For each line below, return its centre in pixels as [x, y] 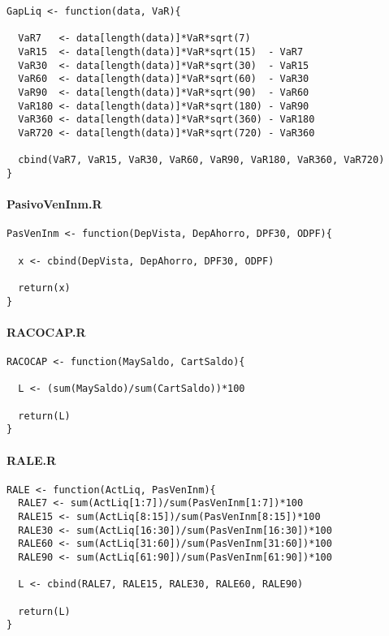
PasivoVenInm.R [54, 204]
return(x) [44, 288]
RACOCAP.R [46, 331]
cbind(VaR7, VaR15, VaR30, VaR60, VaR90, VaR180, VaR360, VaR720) [201, 160]
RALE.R [32, 460]
